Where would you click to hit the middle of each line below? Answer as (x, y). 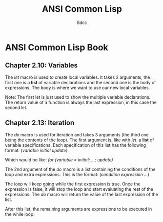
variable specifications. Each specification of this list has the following (76, 145)
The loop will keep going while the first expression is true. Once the (73, 184)
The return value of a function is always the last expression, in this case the (81, 102)
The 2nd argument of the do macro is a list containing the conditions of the (80, 169)
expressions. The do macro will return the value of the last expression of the (82, 194)
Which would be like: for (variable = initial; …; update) (59, 159)
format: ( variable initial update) (36, 150)
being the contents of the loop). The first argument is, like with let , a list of (80, 140)
